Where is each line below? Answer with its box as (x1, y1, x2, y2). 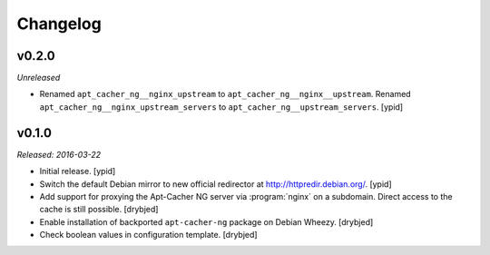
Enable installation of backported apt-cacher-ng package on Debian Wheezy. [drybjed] (39, 216, 374, 227)
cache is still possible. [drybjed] (39, 204, 159, 215)
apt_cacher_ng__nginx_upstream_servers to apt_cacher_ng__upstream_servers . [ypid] (39, 101, 404, 113)
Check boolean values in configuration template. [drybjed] (39, 230, 258, 240)
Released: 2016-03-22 (16, 149, 102, 160)
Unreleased (16, 73, 61, 83)
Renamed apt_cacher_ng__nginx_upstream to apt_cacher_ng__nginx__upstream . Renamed (39, 89, 412, 100)
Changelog (16, 14, 102, 34)
